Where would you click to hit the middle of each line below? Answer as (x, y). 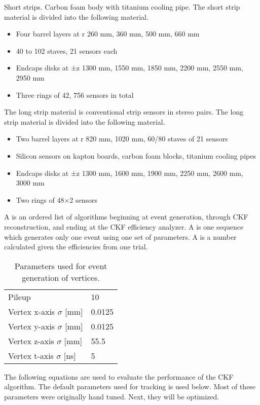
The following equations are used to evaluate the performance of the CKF (119, 376)
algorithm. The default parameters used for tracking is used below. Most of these (130, 386)
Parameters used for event (61, 266)
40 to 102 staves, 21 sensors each (67, 50)
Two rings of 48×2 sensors (57, 199)
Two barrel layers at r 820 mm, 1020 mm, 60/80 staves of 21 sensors (122, 139)
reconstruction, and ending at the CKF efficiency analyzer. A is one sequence (124, 226)
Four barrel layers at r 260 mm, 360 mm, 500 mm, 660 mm (108, 34)
